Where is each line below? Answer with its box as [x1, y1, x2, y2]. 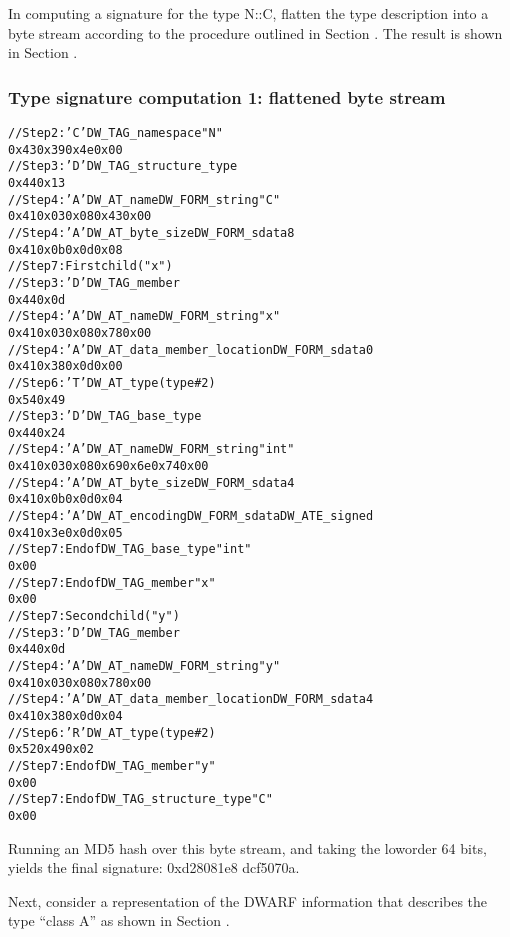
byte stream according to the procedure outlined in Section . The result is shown [8, 22, 503, 43]
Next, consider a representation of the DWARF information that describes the [8, 890, 488, 911]
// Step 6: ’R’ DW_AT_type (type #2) [8, 725, 216, 740]
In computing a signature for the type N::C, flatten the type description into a [8, 3, 489, 23]
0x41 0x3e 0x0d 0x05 [8, 525, 123, 540]
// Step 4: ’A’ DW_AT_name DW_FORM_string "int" [8, 442, 295, 457]
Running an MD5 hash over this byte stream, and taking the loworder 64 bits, [8, 837, 487, 858]
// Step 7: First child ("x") [8, 259, 173, 274]
